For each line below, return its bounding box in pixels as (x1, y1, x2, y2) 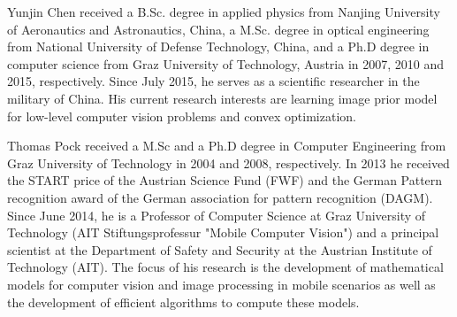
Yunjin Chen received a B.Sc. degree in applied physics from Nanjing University (7, 3, 440, 20)
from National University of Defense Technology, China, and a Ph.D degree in (7, 37, 430, 56)
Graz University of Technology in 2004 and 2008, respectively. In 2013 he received (7, 153, 450, 172)
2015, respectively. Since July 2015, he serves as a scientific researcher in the (7, 72, 420, 90)
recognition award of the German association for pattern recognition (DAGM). (7, 188, 433, 206)
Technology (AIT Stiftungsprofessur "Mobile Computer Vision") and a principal (7, 223, 439, 242)
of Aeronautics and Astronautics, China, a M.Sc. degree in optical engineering (7, 19, 430, 38)
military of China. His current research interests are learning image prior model (7, 89, 438, 107)
